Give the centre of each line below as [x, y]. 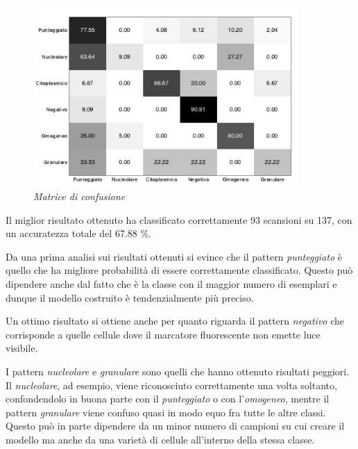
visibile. [22, 348]
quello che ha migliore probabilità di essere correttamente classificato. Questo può [179, 270]
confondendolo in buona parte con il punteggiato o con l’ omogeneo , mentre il [168, 399]
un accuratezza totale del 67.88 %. [79, 233]
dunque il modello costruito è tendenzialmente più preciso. [130, 297]
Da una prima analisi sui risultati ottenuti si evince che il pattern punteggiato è [174, 256]
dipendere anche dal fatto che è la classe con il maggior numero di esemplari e [171, 284]
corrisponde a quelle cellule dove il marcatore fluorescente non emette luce [163, 334]
